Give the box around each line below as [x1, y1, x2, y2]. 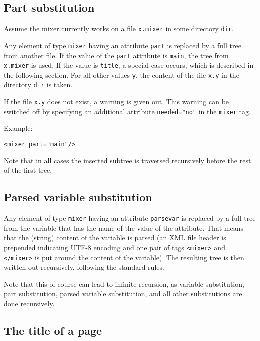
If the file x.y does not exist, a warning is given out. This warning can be [4, 96, 229, 107]
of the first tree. [4, 165, 52, 175]
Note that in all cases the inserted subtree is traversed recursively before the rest [4, 155, 251, 165]
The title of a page [4, 323, 102, 338]
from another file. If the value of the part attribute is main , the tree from [4, 50, 229, 60]
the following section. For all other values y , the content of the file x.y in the [4, 69, 239, 80]
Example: [4, 123, 33, 133]
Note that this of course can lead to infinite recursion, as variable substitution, [4, 278, 244, 289]
